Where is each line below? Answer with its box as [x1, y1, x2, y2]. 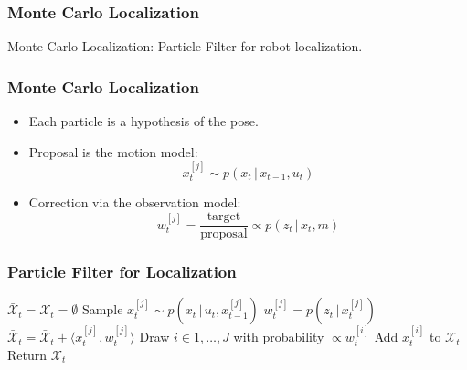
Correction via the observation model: [28, 193, 241, 212]
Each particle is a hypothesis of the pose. [28, 111, 259, 131]
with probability [233, 327, 324, 346]
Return [7, 344, 48, 364]
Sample [82, 300, 123, 319]
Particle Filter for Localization [7, 260, 237, 283]
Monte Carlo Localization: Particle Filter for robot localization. [7, 37, 363, 56]
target [207, 210, 241, 224]
